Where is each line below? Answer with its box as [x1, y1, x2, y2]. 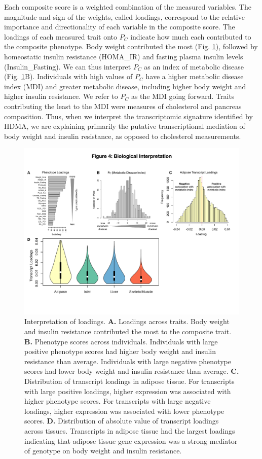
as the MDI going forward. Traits [131, 91, 235, 101]
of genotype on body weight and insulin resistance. [24, 445, 182, 456]
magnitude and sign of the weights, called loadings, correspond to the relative [4, 11, 245, 22]
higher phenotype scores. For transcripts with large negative [24, 396, 211, 406]
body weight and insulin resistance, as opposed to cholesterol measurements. [4, 130, 241, 141]
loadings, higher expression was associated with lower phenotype [24, 405, 224, 416]
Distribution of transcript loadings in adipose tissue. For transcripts [24, 375, 235, 386]
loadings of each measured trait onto [4, 31, 118, 42]
